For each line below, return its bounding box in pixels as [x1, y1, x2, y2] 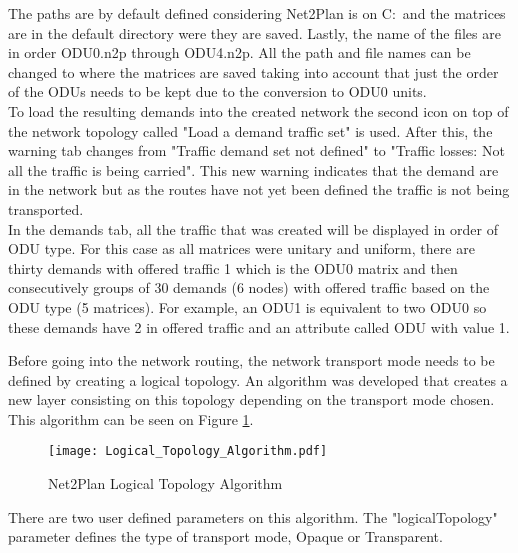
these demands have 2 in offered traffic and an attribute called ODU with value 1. [8, 316, 510, 337]
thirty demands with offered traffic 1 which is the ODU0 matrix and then [8, 257, 458, 278]
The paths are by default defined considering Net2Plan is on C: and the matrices [8, 3, 506, 23]
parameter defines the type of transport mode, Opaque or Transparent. [8, 526, 443, 547]
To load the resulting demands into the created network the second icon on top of [8, 100, 509, 121]
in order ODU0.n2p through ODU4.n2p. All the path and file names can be [8, 42, 471, 63]
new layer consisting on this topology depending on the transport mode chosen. [8, 389, 495, 410]
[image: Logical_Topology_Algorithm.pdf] [48, 444, 328, 459]
